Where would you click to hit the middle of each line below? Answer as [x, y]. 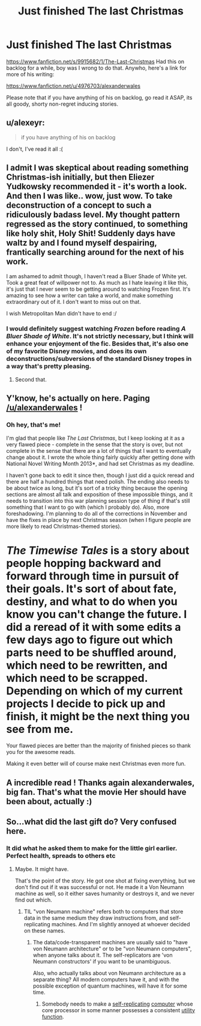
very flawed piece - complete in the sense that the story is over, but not [94, 444]
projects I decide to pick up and [86, 703]
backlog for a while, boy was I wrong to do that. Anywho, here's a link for [97, 68]
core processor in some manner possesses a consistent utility [118, 1010]
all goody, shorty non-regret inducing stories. [62, 104]
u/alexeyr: [25, 123]
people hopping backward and [84, 563]
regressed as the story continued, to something [97, 224]
